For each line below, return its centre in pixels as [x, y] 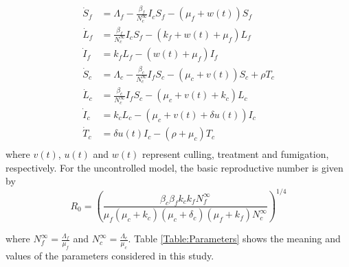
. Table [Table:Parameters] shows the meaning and [234, 239]
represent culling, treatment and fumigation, [236, 154]
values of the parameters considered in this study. [110, 256]
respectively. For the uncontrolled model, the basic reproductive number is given [174, 167]
